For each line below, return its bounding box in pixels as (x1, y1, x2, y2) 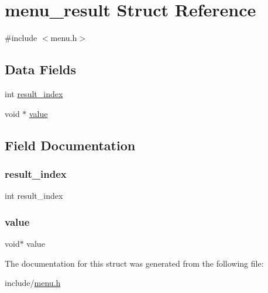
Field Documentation (5, 136, 136, 154)
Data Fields (5, 60, 77, 78)
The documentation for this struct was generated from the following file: (5, 257, 264, 269)
